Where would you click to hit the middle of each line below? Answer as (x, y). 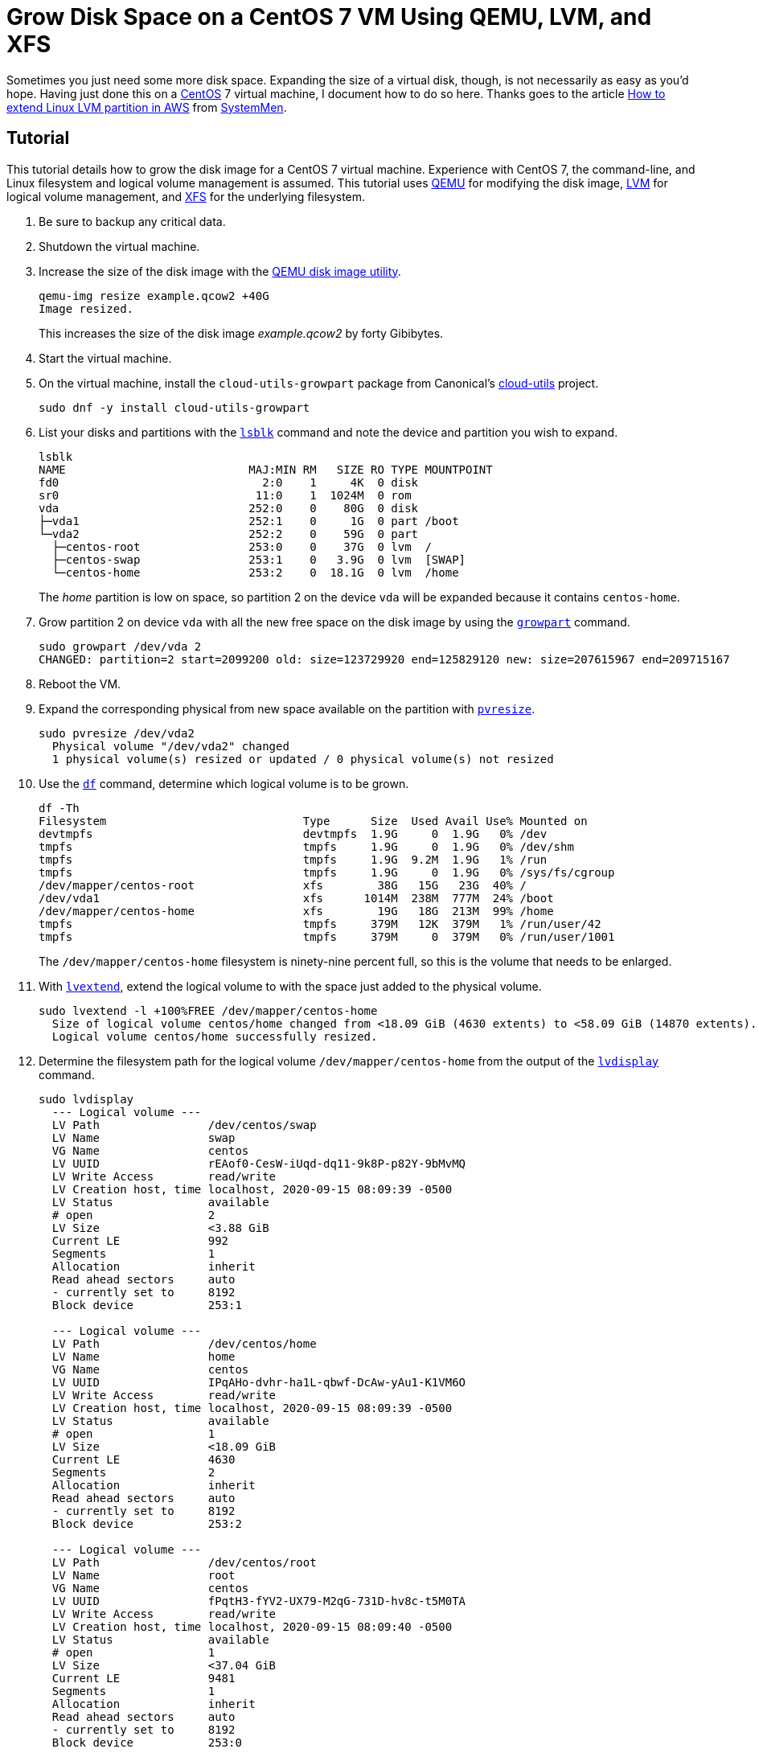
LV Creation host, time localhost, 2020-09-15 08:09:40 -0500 (252, 1626)
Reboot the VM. (80, 684)
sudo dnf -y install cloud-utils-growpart (174, 407)
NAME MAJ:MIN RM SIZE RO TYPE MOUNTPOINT (266, 469)
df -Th (59, 808)
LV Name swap (144, 1137)
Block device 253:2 (147, 1523)
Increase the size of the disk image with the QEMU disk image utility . (220, 271)
